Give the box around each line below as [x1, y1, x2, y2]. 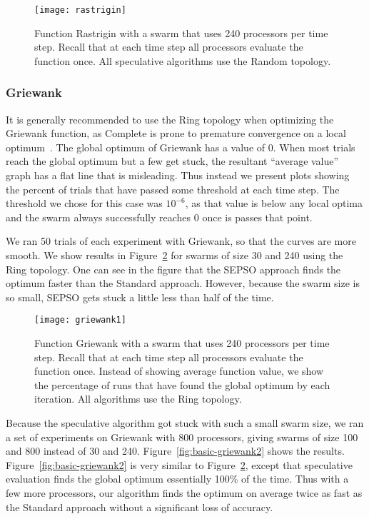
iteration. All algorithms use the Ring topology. [34, 391, 242, 406]
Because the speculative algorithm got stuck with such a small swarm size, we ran [6, 415, 364, 430]
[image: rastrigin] [34, 5, 126, 15]
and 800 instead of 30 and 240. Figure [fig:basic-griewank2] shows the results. [6, 443, 345, 458]
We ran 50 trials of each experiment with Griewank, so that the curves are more [6, 233, 356, 248]
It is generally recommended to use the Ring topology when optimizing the [6, 111, 334, 126]
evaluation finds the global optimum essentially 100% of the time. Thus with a [6, 471, 349, 486]
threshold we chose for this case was [6, 196, 163, 211]
